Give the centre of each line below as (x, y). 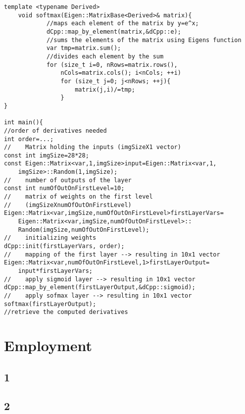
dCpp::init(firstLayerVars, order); (64, 246)
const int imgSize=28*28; (47, 155)
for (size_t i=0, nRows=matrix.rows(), (112, 65)
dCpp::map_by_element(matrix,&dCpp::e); (114, 31)
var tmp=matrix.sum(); (84, 48)
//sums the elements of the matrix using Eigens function (144, 40)
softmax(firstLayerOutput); (50, 304)
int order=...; (29, 139)
